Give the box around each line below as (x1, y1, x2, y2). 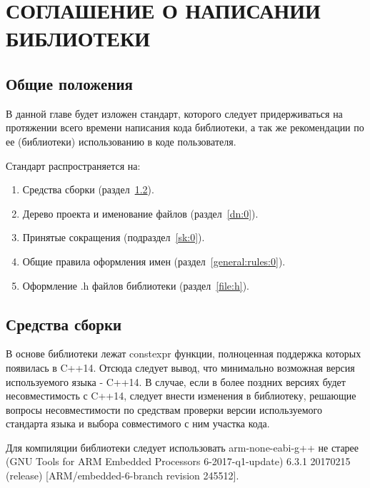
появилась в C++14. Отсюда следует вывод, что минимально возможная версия (6, 360, 355, 375)
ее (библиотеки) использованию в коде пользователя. (6, 133, 236, 148)
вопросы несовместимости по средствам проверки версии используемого (6, 402, 322, 417)
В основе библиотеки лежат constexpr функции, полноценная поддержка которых (6, 346, 361, 361)
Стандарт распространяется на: (6, 158, 141, 173)
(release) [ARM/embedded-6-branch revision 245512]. (6, 468, 239, 483)
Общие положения (6, 72, 133, 94)
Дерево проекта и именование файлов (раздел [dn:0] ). (22, 205, 259, 220)
